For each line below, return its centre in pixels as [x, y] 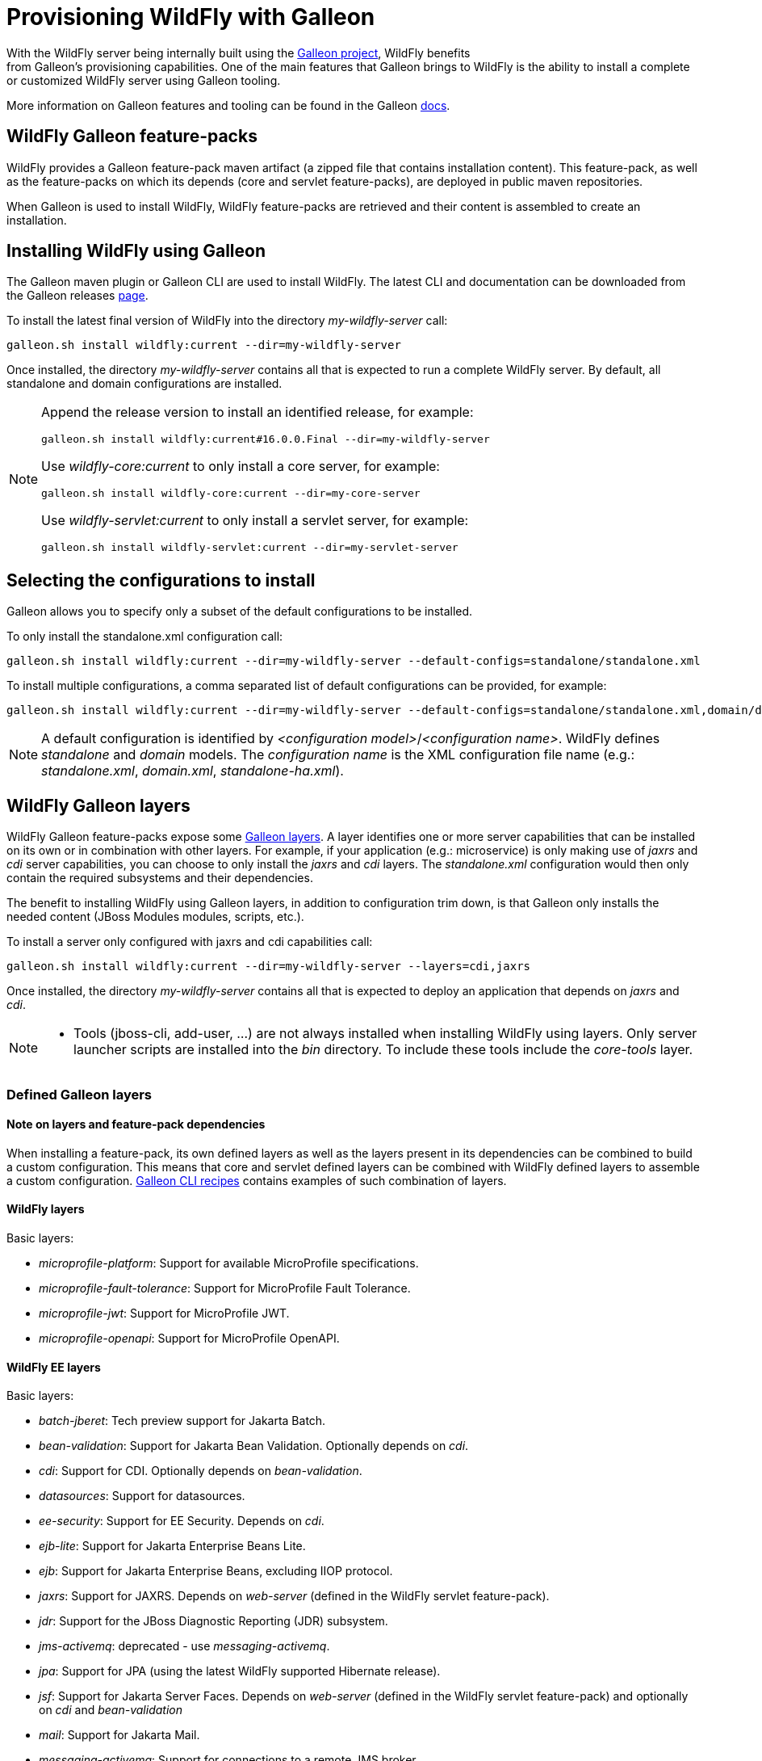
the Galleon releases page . [77, 296]
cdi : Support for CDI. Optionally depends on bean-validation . [201, 1471]
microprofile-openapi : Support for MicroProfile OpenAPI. [189, 1338]
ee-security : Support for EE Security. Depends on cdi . [182, 1521]
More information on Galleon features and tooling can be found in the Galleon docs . [228, 105]
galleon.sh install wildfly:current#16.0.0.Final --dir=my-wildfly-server [266, 439]
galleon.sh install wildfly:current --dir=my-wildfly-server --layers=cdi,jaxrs [269, 967]
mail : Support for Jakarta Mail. [119, 1735]
